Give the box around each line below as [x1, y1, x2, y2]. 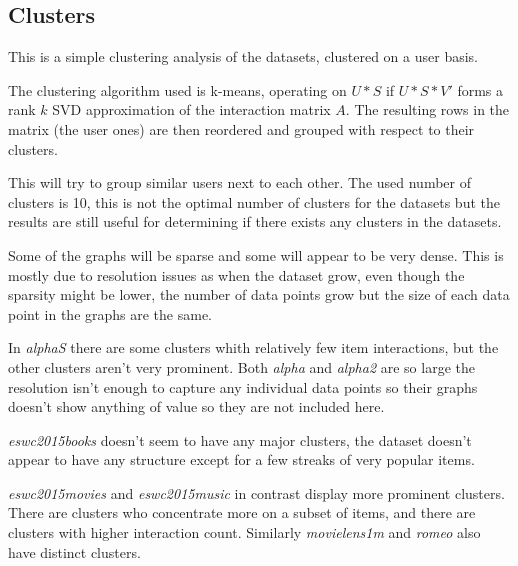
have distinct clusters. [8, 541, 141, 562]
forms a [457, 79, 504, 100]
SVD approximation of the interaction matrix [52, 99, 331, 120]
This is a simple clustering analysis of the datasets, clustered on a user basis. [8, 46, 478, 67]
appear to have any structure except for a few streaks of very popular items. [8, 449, 475, 470]
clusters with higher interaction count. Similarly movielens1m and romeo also [8, 522, 481, 543]
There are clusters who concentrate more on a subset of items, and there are [8, 502, 476, 523]
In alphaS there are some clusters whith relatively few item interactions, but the [8, 337, 499, 358]
